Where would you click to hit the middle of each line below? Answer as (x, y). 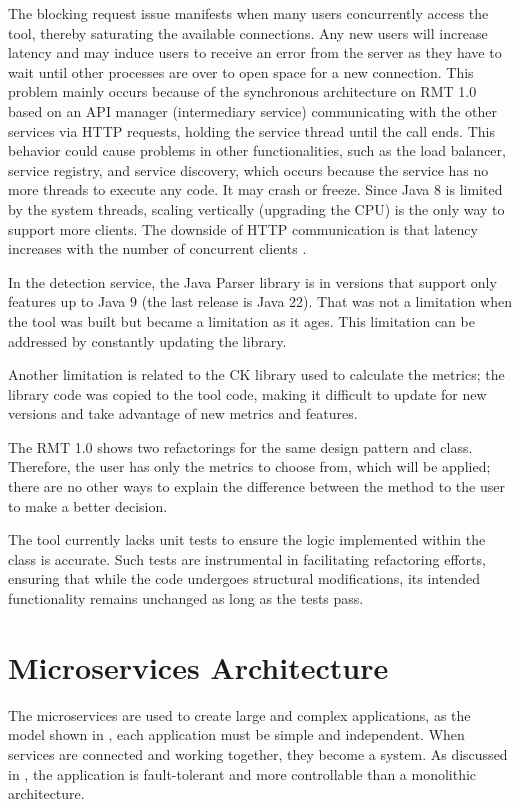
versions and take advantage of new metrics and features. (183, 413)
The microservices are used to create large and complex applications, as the (239, 714)
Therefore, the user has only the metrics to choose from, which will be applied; (249, 466)
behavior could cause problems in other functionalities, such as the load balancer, (257, 150)
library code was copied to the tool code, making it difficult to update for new (247, 393)
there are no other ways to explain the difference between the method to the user (256, 486)
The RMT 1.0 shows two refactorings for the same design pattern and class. (240, 446)
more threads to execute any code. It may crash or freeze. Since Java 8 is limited (255, 189)
